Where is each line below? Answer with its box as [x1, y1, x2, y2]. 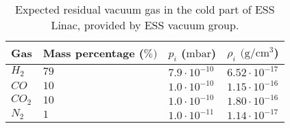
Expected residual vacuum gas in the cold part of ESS [15, 1, 275, 17]
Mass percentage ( [43, 45, 144, 61]
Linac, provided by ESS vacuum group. [51, 17, 239, 33]
